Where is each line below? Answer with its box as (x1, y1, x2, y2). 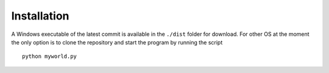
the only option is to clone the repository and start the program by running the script (11, 38, 223, 46)
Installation (11, 9, 69, 23)
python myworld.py (22, 53, 77, 60)
